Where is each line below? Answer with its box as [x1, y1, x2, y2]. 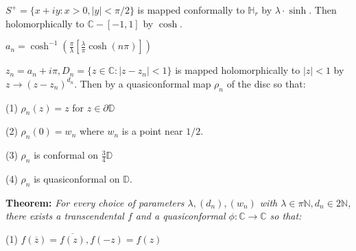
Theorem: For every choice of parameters [5, 195, 185, 209]
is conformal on [34, 148, 98, 162]
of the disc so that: [226, 76, 306, 90]
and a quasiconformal [135, 209, 226, 223]
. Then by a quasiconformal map [74, 76, 211, 90]
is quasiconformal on [34, 171, 120, 185]
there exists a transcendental [5, 209, 124, 223]
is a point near [121, 124, 183, 138]
